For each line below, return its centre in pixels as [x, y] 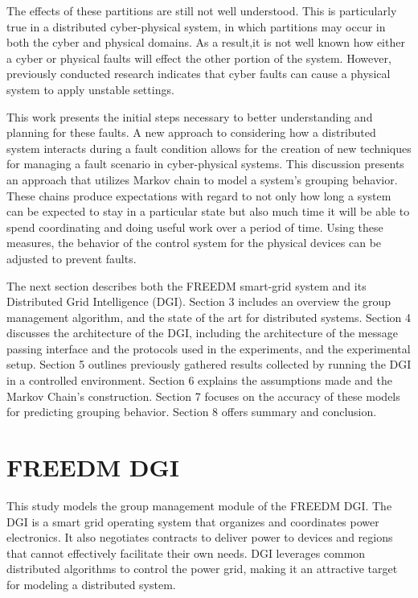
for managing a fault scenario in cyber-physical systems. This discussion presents [205, 164]
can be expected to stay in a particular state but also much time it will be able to [208, 211]
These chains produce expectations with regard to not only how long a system [199, 195]
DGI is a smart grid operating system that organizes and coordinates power [193, 521]
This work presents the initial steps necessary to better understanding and [190, 116]
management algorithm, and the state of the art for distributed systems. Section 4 [209, 317]
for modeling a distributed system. [91, 584]
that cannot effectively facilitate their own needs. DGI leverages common [186, 553]
